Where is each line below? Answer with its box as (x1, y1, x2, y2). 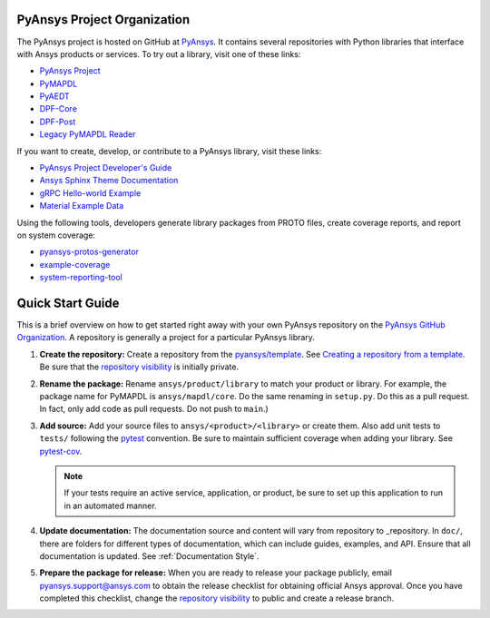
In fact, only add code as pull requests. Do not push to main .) (39, 404, 269, 415)
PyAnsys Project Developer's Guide (39, 162, 172, 173)
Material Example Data (39, 201, 124, 211)
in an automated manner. (64, 500, 158, 511)
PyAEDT (39, 91, 70, 102)
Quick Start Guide (16, 295, 120, 310)
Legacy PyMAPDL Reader (39, 129, 136, 140)
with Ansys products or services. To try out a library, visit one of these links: (16, 48, 301, 59)
